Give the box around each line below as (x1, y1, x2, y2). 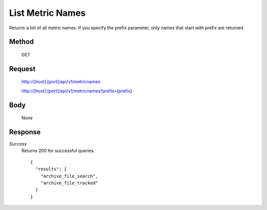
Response (9, 128, 41, 136)
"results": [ (35, 166, 67, 172)
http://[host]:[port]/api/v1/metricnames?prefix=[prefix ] (21, 88, 132, 94)
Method (9, 38, 34, 46)
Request (9, 64, 36, 73)
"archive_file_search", (40, 173, 98, 179)
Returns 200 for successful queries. (21, 148, 95, 154)
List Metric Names (9, 7, 86, 18)
